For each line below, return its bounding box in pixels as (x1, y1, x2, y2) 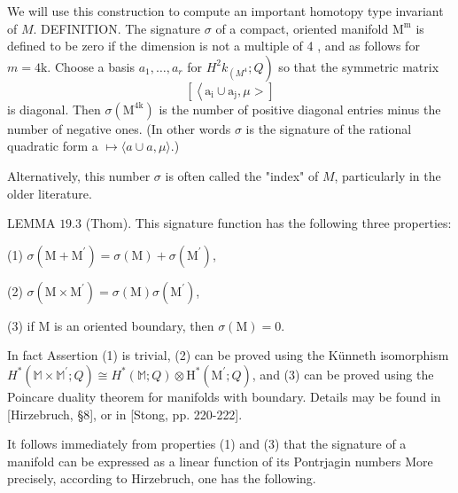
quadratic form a (7, 137, 98, 155)
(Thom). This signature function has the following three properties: (85, 214, 452, 232)
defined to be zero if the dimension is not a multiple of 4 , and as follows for (7, 36, 420, 55)
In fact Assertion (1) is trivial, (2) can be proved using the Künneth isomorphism (7, 346, 449, 364)
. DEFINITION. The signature (33, 19, 201, 37)
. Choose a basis (47, 57, 135, 75)
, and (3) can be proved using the (252, 364, 434, 383)
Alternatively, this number (7, 166, 151, 184)
